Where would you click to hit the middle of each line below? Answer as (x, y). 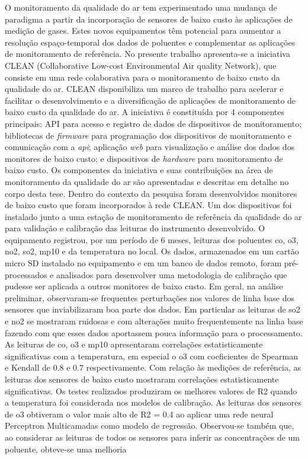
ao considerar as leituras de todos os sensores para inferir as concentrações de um (153, 437)
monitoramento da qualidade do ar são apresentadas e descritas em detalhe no (147, 181)
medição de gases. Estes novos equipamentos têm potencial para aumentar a (143, 31)
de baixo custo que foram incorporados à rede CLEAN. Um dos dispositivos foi (148, 205)
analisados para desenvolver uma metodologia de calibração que (171, 274)
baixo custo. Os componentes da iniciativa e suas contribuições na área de (139, 170)
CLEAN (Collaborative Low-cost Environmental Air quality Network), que (141, 65)
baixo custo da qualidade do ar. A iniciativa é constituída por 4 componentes (145, 112)
